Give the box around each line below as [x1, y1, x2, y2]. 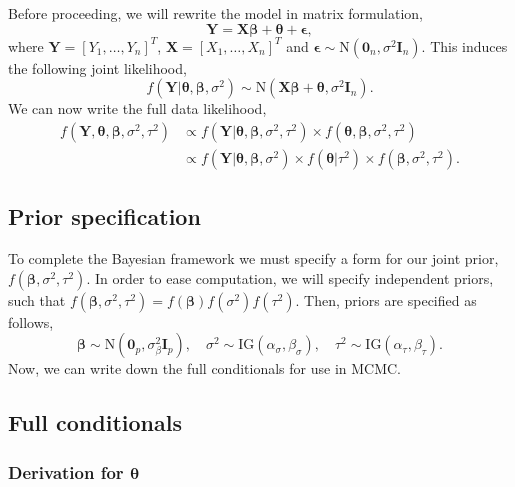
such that [8, 289, 66, 310]
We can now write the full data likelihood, [8, 98, 267, 119]
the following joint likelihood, [8, 57, 187, 78]
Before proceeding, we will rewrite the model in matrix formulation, [8, 3, 423, 23]
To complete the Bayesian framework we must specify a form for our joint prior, [8, 248, 499, 269]
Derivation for [8, 459, 124, 484]
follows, [8, 311, 54, 332]
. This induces [421, 35, 508, 56]
